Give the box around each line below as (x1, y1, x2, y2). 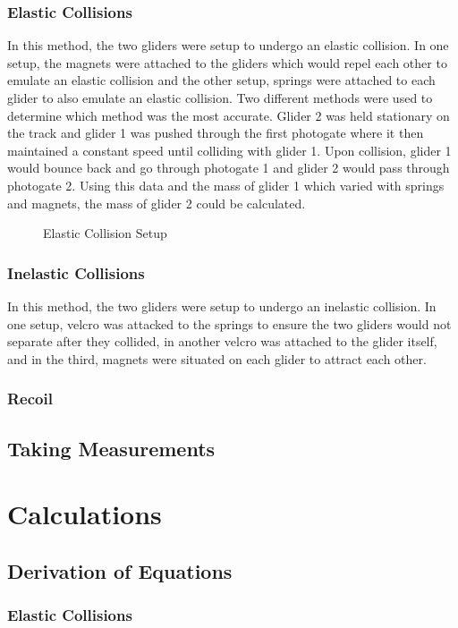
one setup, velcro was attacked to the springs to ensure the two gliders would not (7, 314, 452, 333)
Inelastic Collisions (7, 261, 145, 284)
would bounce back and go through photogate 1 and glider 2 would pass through (7, 158, 450, 177)
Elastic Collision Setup (43, 224, 167, 242)
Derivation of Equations (7, 556, 233, 584)
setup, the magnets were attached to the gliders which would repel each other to (7, 53, 447, 72)
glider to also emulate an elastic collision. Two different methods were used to (7, 89, 433, 106)
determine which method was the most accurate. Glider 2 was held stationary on (7, 106, 450, 124)
